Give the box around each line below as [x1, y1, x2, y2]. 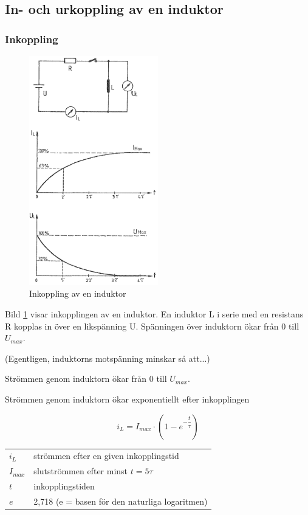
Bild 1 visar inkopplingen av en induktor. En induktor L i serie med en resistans [5, 308, 304, 320]
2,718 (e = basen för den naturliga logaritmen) [33, 494, 208, 507]
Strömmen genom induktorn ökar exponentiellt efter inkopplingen [5, 393, 250, 406]
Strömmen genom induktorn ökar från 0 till [5, 372, 167, 385]
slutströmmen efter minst [33, 465, 128, 477]
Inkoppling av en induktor [29, 287, 126, 300]
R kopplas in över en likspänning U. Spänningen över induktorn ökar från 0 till [5, 319, 299, 332]
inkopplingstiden [33, 480, 95, 493]
